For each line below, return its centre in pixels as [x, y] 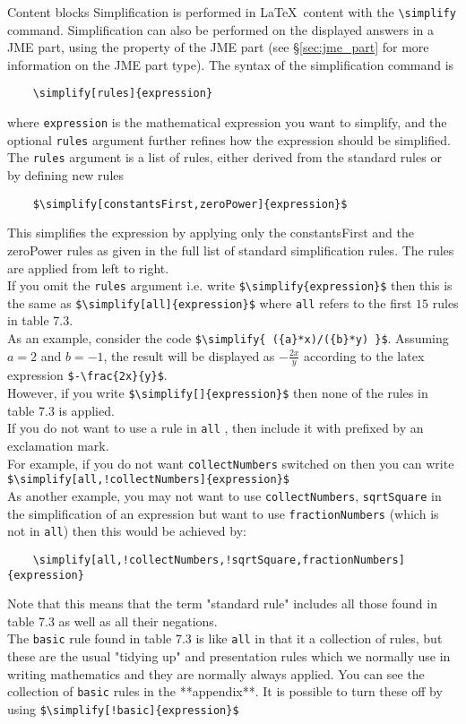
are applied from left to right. [88, 267]
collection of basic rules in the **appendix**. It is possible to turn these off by [225, 691]
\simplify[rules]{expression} [123, 94]
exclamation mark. [58, 446]
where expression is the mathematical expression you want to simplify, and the [227, 122]
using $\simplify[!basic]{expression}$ [123, 708]
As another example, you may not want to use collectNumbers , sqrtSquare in [224, 495]
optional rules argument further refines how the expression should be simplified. [229, 139]
